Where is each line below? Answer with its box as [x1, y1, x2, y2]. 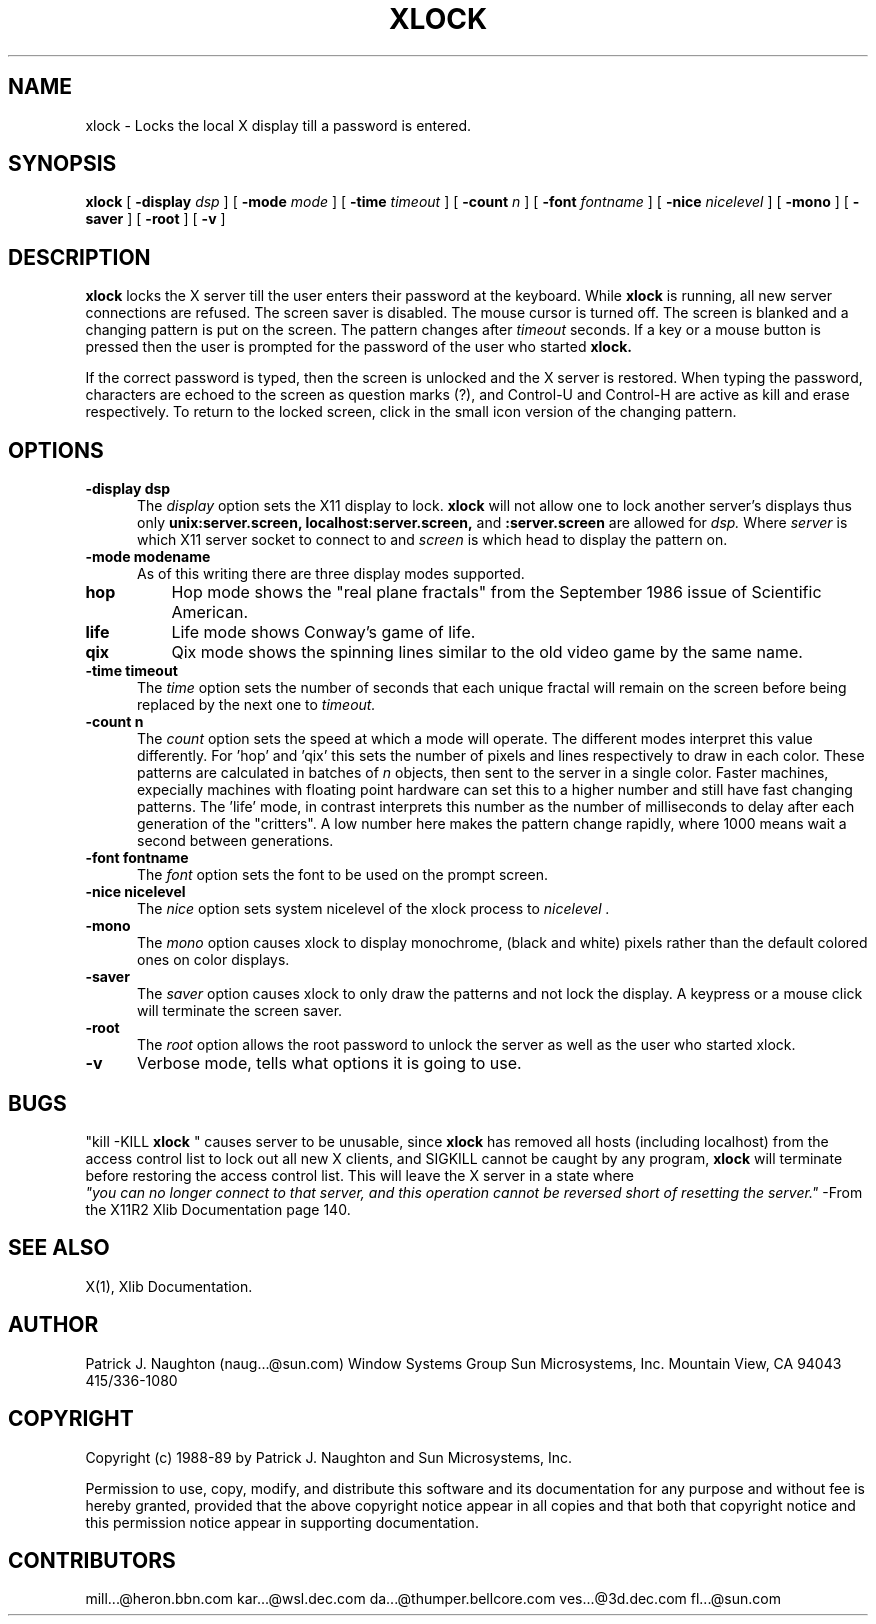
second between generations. [137, 832, 334, 850]
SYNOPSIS [8, 151, 117, 177]
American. [171, 602, 249, 623]
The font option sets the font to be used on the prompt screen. [137, 866, 548, 884]
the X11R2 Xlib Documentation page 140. [85, 1200, 351, 1218]
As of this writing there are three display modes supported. [137, 565, 525, 583]
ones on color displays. [137, 951, 290, 969]
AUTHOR [8, 1312, 99, 1338]
